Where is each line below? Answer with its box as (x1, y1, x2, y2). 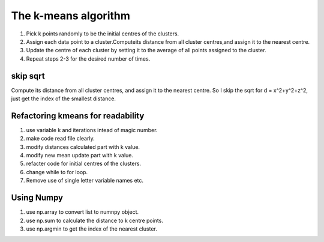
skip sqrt (11, 71, 45, 81)
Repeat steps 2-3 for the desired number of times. (26, 55, 151, 62)
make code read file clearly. (26, 135, 95, 142)
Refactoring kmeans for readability (11, 110, 145, 121)
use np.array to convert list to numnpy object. (26, 208, 139, 216)
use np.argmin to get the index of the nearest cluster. (26, 225, 157, 232)
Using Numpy (11, 193, 63, 203)
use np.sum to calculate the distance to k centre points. (26, 217, 163, 224)
